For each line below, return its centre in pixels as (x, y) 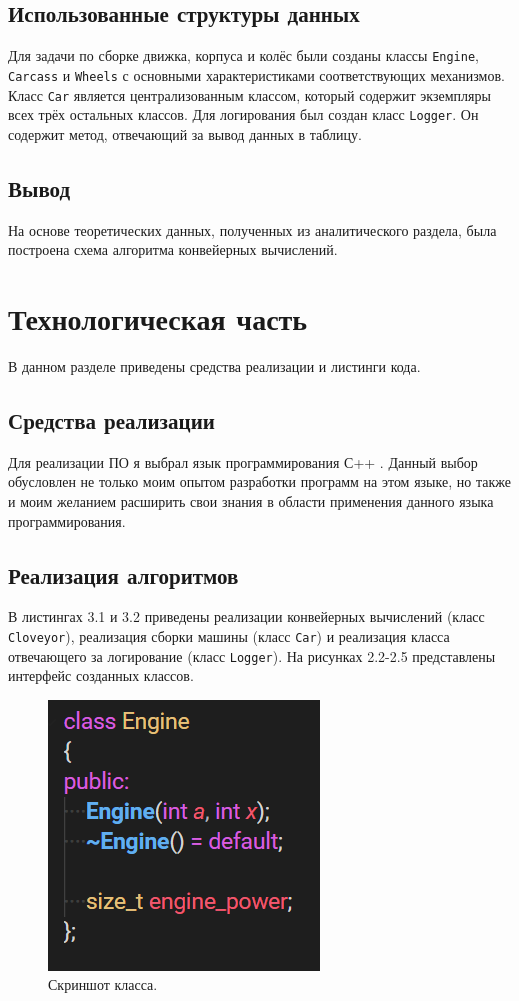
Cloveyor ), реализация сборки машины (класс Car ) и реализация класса (229, 635)
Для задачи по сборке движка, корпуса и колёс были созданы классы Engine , (243, 55)
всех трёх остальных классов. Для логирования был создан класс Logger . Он (243, 114)
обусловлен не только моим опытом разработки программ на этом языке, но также (259, 481)
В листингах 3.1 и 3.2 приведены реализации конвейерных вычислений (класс (246, 616)
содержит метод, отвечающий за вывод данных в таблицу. (185, 133)
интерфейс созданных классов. (101, 675)
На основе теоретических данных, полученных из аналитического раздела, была (252, 229)
